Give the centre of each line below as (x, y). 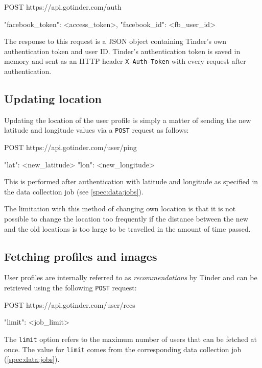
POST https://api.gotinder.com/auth (63, 7)
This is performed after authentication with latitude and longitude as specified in (131, 181)
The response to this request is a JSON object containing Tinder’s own (115, 41)
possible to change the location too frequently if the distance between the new (126, 219)
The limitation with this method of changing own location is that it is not (120, 208)
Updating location (53, 99)
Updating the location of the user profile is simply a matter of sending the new (128, 120)
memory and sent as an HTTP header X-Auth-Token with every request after (125, 61)
